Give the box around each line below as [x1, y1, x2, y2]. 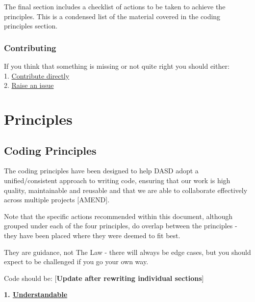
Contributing [4, 41, 56, 54]
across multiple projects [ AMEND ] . [4, 194, 110, 205]
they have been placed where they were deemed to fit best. [4, 230, 180, 240]
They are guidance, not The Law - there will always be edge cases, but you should [4, 247, 251, 257]
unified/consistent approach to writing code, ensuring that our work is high [4, 175, 230, 185]
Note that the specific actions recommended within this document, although [4, 211, 233, 221]
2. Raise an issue [4, 80, 54, 90]
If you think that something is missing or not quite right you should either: [4, 61, 229, 71]
